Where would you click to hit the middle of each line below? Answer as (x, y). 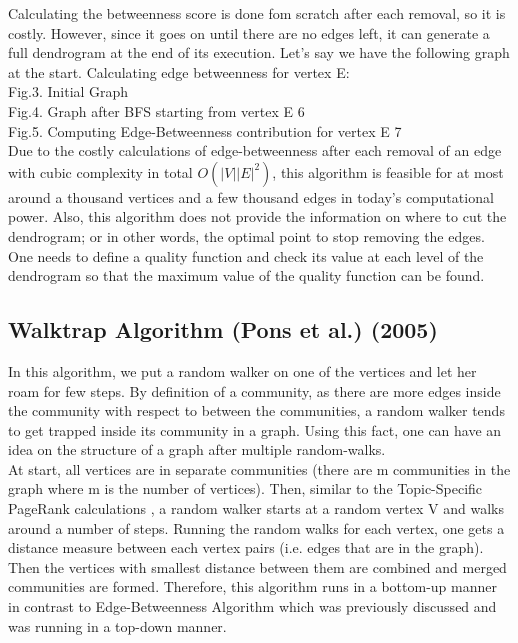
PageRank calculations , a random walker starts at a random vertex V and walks (256, 508)
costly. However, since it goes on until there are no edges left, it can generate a (249, 32)
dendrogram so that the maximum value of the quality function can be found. (246, 275)
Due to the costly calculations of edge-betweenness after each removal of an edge (255, 150)
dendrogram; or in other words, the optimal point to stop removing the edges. (246, 235)
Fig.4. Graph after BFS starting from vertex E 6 (156, 110)
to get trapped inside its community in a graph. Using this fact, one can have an (255, 429)
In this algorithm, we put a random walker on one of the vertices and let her (242, 370)
